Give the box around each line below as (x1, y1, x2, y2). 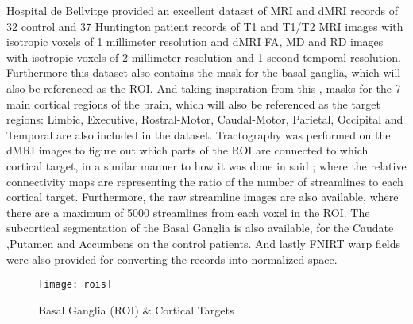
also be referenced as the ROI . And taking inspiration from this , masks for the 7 (6, 79, 401, 96)
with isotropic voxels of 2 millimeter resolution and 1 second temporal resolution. (6, 48, 401, 65)
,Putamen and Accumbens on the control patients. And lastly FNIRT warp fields (6, 234, 401, 251)
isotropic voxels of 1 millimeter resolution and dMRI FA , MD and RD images (6, 33, 384, 50)
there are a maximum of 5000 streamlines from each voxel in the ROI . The (6, 204, 370, 220)
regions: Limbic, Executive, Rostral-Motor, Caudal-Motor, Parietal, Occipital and (6, 111, 403, 128)
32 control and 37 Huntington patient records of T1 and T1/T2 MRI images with (6, 17, 403, 34)
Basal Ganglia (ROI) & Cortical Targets (38, 301, 234, 318)
